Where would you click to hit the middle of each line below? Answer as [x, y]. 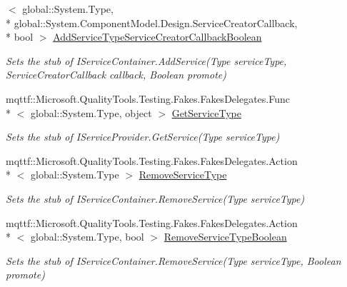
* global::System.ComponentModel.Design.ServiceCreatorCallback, [152, 22]
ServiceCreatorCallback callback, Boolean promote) [116, 75]
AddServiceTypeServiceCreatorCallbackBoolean [157, 37]
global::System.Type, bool [87, 237]
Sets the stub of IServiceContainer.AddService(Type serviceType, [146, 60]
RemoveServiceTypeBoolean [225, 237]
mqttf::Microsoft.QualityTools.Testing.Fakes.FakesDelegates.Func [148, 98]
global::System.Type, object [91, 112]
